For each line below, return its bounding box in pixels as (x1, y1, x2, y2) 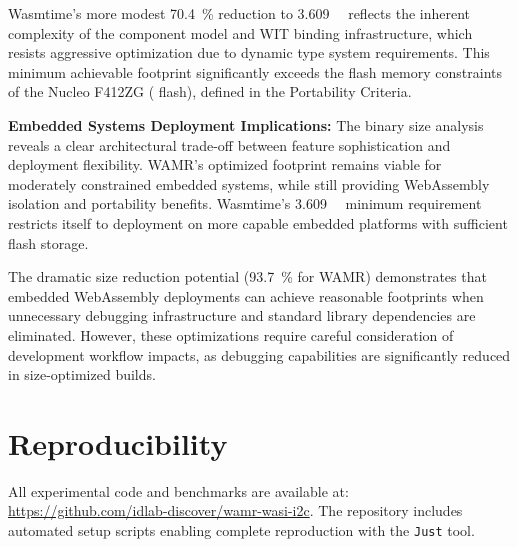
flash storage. (8, 232, 89, 253)
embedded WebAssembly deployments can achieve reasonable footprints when (8, 285, 484, 306)
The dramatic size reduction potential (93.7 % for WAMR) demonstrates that (8, 266, 487, 287)
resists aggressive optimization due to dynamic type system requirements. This (8, 42, 490, 63)
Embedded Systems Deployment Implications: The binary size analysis (8, 114, 484, 135)
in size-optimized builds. (8, 364, 156, 385)
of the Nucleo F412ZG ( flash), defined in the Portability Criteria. (8, 81, 412, 102)
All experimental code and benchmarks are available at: (8, 480, 349, 501)
